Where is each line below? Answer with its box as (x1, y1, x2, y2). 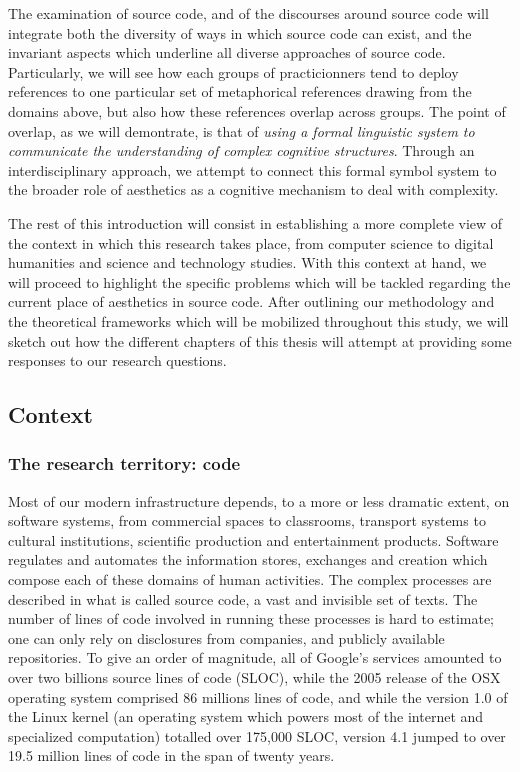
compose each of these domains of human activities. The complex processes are (8, 569, 492, 590)
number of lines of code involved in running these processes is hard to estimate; (8, 608, 495, 629)
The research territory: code (8, 451, 241, 476)
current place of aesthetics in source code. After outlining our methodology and (8, 291, 495, 312)
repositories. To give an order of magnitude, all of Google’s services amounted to (8, 647, 502, 668)
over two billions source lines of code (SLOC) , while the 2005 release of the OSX (8, 667, 501, 688)
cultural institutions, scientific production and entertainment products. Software (8, 529, 499, 550)
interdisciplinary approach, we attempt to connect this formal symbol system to (8, 159, 497, 180)
